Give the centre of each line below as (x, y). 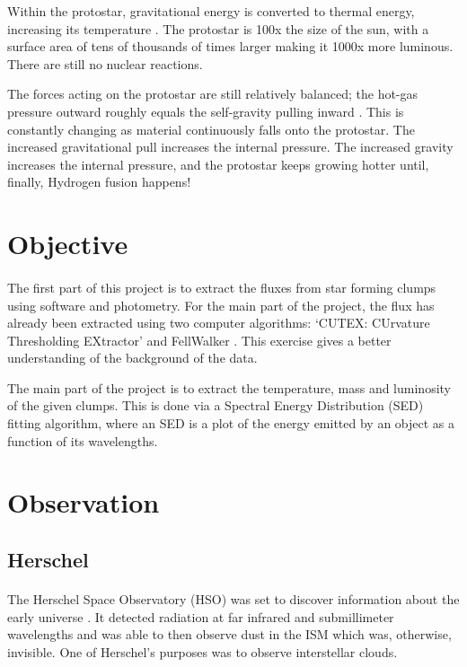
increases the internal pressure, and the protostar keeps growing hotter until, (218, 164)
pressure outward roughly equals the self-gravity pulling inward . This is (206, 111)
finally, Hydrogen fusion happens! (99, 182)
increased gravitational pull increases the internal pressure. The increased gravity (230, 147)
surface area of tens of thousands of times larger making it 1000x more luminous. (230, 46)
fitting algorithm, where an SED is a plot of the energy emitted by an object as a (231, 423)
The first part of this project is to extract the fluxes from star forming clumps (222, 287)
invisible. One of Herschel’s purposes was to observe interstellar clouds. (203, 651)
